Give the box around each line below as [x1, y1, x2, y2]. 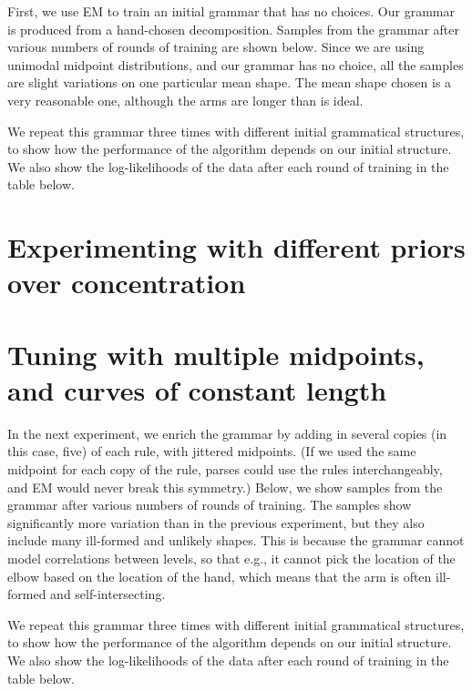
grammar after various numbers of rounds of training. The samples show [7, 495, 412, 514]
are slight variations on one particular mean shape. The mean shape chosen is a [7, 73, 452, 92]
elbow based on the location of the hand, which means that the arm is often [7, 566, 432, 585]
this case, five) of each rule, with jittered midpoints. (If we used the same [7, 442, 416, 461]
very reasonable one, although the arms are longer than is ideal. [7, 90, 364, 109]
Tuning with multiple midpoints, [7, 335, 425, 372]
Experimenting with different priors [7, 229, 466, 266]
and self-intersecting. [50, 584, 166, 604]
